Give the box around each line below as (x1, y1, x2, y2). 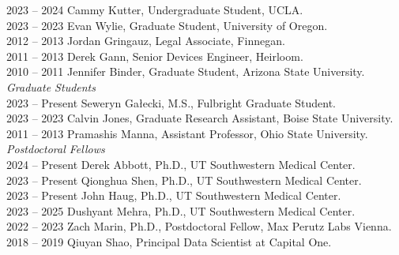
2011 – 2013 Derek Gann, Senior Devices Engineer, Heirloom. (6, 47, 303, 64)
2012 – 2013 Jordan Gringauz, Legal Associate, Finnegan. (6, 32, 285, 49)
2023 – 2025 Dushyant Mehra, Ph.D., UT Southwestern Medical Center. (6, 202, 356, 219)
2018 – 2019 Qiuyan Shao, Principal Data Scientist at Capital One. (6, 233, 332, 249)
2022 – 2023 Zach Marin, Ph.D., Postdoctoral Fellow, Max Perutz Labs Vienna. (6, 218, 392, 234)
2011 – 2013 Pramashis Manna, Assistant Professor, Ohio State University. (6, 125, 368, 141)
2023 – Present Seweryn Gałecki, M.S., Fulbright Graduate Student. (6, 94, 337, 111)
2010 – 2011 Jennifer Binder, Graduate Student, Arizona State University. (6, 63, 365, 80)
